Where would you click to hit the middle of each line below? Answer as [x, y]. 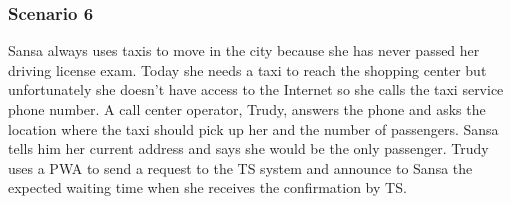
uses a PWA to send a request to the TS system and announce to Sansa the [240, 167]
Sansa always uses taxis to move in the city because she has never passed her [244, 50]
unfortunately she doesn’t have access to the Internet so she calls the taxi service [256, 89]
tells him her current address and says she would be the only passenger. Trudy [248, 148]
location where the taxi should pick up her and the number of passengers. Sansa [253, 128]
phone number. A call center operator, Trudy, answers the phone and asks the [247, 109]
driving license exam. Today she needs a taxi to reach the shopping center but [247, 69]
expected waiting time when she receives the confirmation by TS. [207, 187]
